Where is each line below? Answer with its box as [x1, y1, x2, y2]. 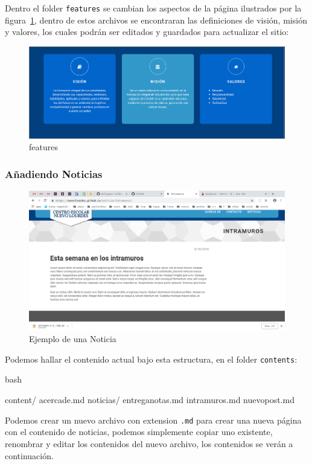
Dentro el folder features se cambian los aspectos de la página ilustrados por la [5, 2, 302, 14]
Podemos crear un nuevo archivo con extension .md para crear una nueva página [5, 413, 302, 426]
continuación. [5, 449, 54, 462]
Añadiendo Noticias [5, 166, 103, 181]
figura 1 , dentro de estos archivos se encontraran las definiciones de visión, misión [5, 13, 307, 26]
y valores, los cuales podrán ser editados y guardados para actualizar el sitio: [5, 25, 289, 38]
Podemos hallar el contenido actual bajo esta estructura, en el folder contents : [5, 352, 298, 365]
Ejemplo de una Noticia [29, 332, 116, 345]
